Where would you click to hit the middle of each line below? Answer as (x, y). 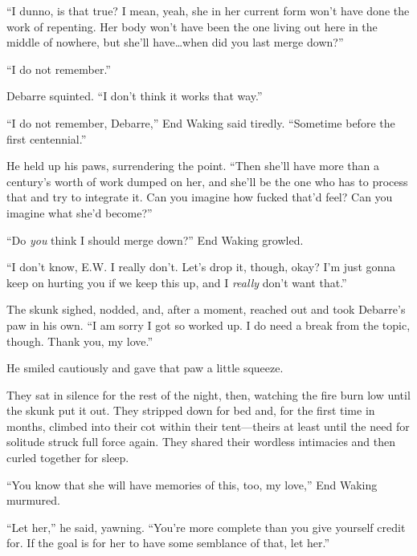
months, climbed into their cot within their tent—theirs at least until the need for (208, 426)
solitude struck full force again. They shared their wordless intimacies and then (201, 442)
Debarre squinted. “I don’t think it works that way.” (135, 96)
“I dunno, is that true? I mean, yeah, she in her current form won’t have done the (208, 10)
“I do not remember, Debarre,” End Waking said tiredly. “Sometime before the (201, 122)
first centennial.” (47, 138)
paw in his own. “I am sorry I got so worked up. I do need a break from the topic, (208, 325)
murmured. (33, 500)
